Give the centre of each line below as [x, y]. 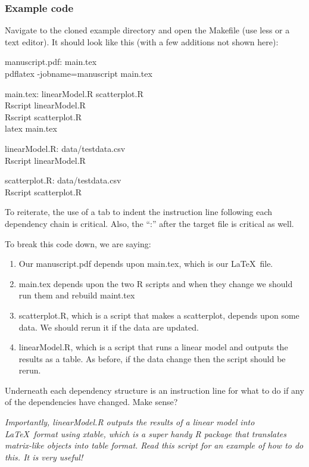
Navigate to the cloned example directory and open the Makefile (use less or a [147, 30]
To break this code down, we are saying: [78, 243]
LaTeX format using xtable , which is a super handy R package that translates [146, 433]
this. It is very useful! [44, 457]
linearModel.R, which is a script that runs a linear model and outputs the [153, 347]
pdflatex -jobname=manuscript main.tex [79, 73]
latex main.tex [31, 128]
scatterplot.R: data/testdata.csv [63, 180]
